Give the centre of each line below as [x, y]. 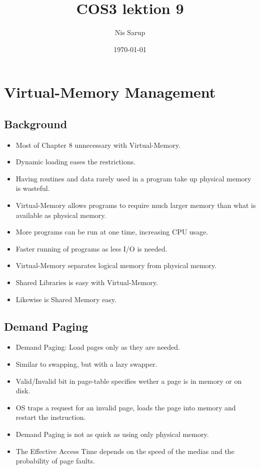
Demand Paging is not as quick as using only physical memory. [112, 434]
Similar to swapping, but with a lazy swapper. [86, 364]
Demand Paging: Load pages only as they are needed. [98, 347]
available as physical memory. [61, 215]
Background [36, 124]
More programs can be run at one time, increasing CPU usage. [112, 232]
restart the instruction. [51, 417]
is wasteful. [33, 188]
